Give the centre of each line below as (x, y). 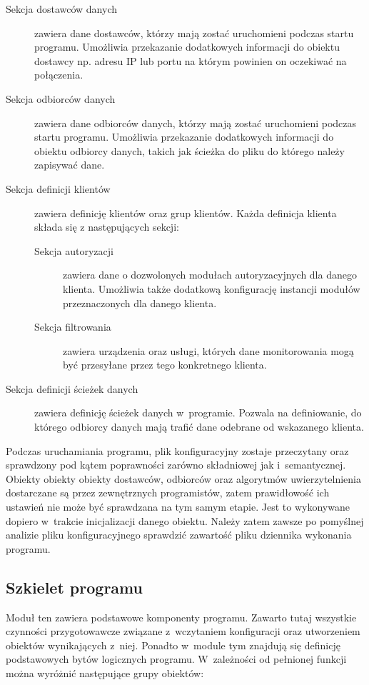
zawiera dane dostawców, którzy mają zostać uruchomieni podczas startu (194, 32)
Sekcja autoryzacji (74, 250)
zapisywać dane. (70, 165)
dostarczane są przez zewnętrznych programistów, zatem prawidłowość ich (168, 492)
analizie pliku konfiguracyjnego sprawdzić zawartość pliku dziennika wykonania (179, 535)
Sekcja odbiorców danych (61, 98)
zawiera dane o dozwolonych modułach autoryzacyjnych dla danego (210, 275)
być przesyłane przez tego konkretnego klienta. (165, 365)
